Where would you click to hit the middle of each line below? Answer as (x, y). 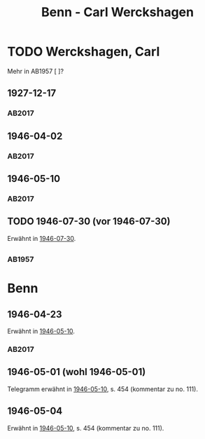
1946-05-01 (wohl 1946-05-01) (77, 372)
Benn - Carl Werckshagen (118, 12)
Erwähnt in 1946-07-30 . (42, 238)
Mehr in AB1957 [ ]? (36, 71)
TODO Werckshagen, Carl (84, 52)
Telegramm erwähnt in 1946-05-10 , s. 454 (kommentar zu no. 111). (102, 389)
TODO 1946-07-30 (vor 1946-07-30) (89, 222)
